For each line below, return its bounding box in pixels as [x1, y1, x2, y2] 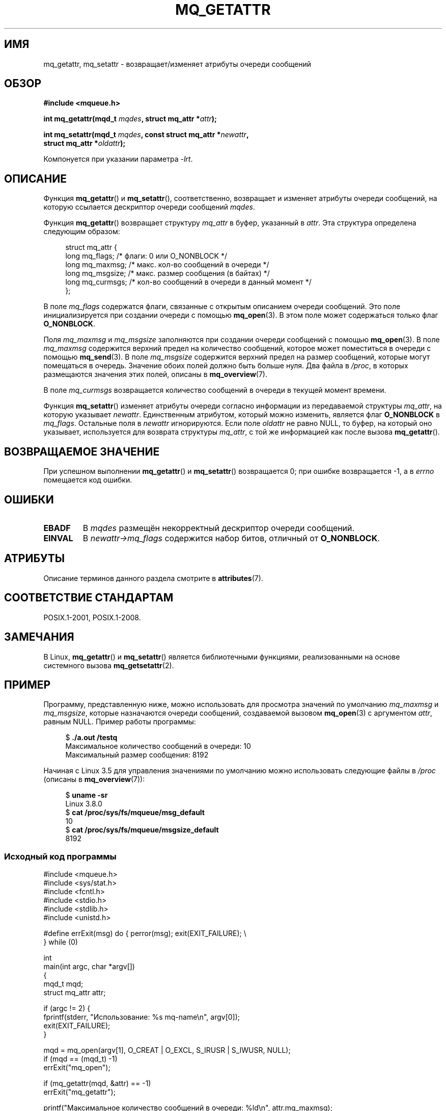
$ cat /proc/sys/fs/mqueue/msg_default [65, 808, 205, 817]
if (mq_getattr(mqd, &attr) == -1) [43, 1079, 151, 1088]
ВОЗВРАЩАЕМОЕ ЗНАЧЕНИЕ [4, 445, 160, 458]
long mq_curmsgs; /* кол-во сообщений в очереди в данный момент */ [65, 277, 312, 287]
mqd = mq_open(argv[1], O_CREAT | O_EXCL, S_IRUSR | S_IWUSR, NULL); [43, 1046, 291, 1055]
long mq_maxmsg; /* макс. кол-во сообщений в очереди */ [65, 260, 269, 269]
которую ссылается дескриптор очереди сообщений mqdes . [43, 203, 255, 212]
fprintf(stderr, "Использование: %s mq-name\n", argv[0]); [43, 1013, 240, 1022]
